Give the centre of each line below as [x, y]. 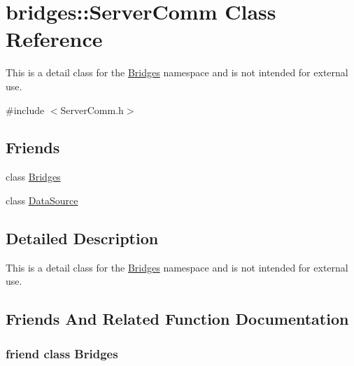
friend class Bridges [62, 353]
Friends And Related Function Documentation [177, 319]
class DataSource [42, 200]
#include [25, 110]
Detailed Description [82, 238]
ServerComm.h [92, 110]
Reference [54, 39]
